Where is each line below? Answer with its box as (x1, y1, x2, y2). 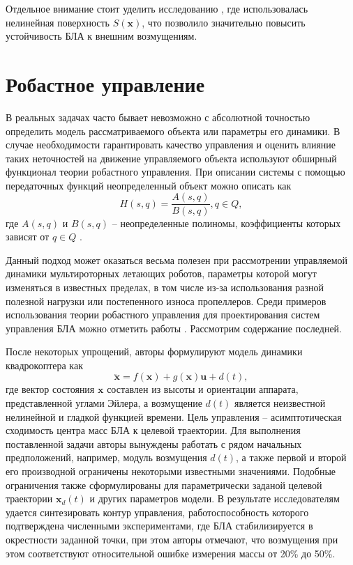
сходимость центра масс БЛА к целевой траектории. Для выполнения (6, 423, 301, 438)
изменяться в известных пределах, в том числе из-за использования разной (6, 279, 324, 294)
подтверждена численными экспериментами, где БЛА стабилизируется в (6, 518, 313, 533)
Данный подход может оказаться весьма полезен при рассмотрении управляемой (6, 252, 347, 267)
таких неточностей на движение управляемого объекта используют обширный (6, 150, 337, 165)
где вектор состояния (6, 382, 95, 396)
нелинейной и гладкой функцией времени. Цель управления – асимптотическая (6, 409, 342, 424)
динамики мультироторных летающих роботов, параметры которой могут (6, 266, 317, 281)
